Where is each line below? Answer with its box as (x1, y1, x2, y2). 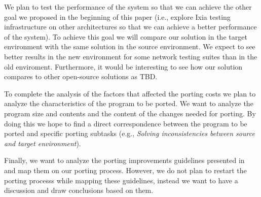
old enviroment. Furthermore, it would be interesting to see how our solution (4, 61, 243, 72)
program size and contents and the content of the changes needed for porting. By (4, 108, 256, 118)
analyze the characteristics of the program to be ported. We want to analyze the (4, 98, 253, 109)
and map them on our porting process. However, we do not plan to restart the (4, 165, 247, 175)
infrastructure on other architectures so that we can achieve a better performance (4, 21, 257, 32)
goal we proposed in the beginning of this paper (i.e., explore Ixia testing (4, 11, 231, 22)
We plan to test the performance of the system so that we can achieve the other (4, 2, 252, 12)
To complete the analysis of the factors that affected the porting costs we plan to (4, 88, 256, 98)
